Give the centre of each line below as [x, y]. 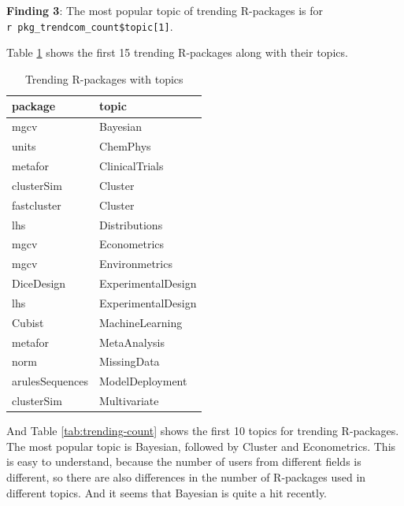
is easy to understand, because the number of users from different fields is [184, 461]
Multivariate [129, 401]
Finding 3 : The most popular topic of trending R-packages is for [165, 10]
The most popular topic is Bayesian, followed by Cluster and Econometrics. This [201, 446]
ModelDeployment [143, 381]
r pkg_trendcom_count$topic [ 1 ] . [90, 26]
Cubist [28, 322]
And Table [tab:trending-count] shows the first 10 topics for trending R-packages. [203, 431]
